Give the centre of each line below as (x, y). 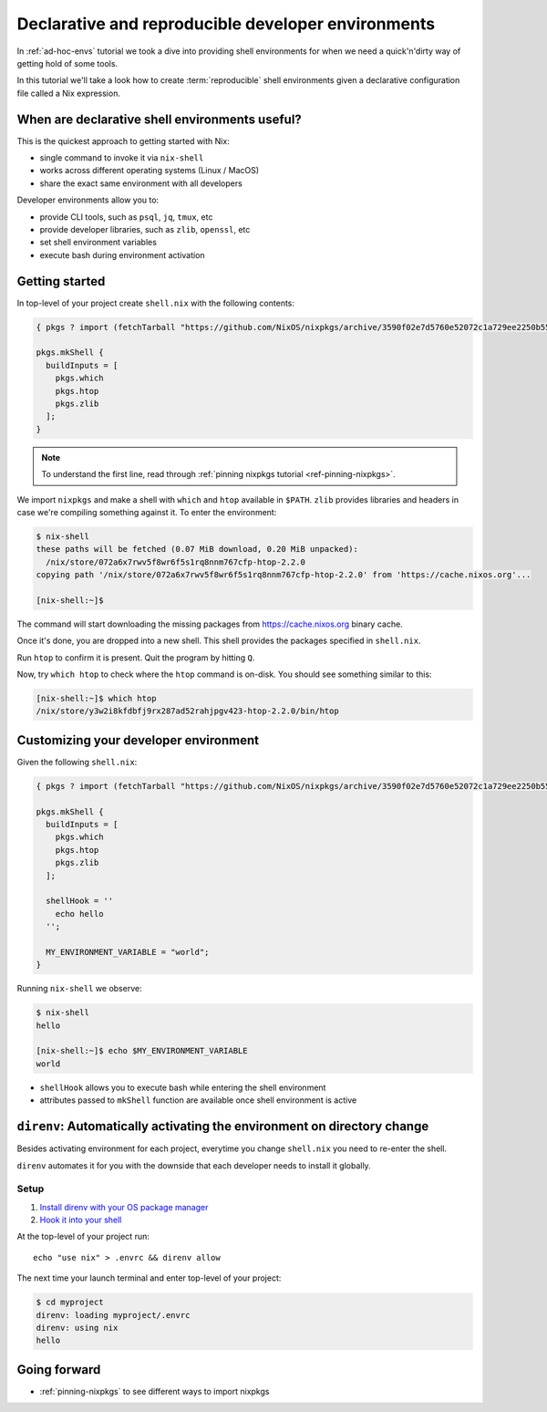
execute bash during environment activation (122, 254)
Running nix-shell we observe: (79, 989)
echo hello (79, 914)
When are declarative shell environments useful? (160, 119)
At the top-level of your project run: (83, 1237)
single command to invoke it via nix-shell (122, 158)
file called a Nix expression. (68, 93)
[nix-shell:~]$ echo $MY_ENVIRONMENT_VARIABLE (142, 1051)
